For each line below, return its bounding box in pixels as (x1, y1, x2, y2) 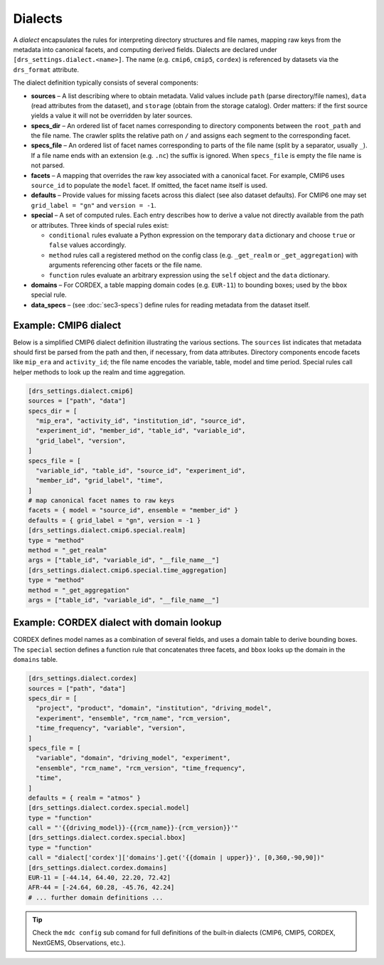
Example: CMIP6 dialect (13, 319, 122, 331)
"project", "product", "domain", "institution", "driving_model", (36, 705, 272, 712)
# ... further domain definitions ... (28, 893, 164, 902)
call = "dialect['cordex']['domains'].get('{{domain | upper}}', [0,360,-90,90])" (28, 854, 325, 862)
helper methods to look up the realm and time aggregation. (13, 367, 186, 376)
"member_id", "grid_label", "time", (36, 477, 164, 485)
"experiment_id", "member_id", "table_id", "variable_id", (36, 427, 246, 435)
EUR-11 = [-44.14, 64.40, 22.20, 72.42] (28, 874, 171, 882)
